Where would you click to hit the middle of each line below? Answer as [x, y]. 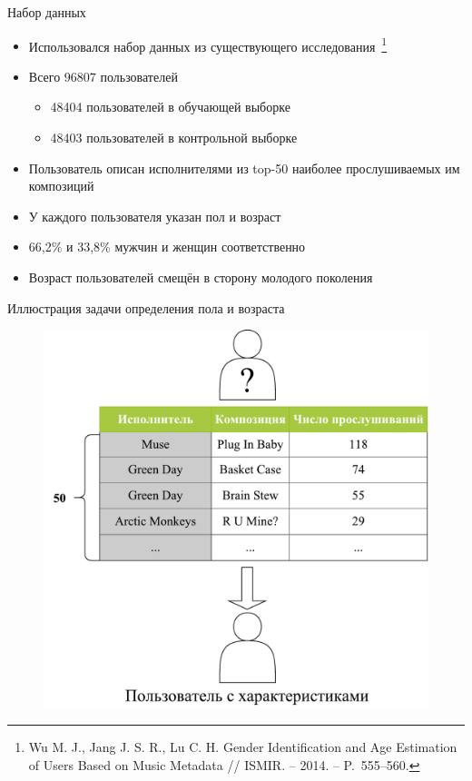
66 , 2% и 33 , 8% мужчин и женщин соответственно [167, 247]
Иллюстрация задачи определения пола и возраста [146, 307]
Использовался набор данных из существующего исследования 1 [208, 44]
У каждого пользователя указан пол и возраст [155, 216]
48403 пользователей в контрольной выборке [174, 138]
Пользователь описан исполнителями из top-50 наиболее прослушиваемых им [244, 168]
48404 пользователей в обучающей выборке [170, 107]
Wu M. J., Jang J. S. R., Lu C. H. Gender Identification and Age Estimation [243, 747]
